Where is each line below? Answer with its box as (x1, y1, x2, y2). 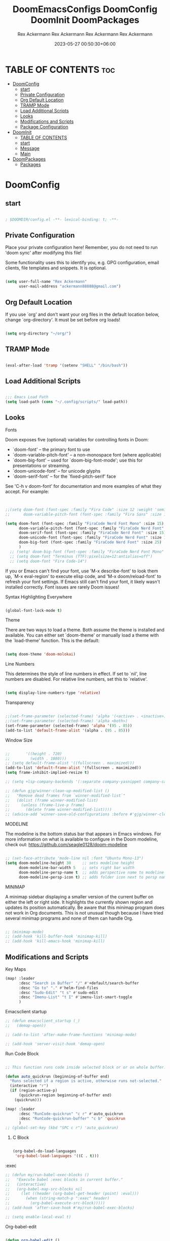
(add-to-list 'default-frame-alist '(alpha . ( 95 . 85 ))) (5, 728, 130, 733)
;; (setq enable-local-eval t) (5, 1214, 71, 1219)
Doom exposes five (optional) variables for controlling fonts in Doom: (5, 436, 149, 442)
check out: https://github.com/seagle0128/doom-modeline (5, 842, 127, 848)
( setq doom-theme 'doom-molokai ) (5, 652, 76, 657)
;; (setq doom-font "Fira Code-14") (10, 558, 87, 564)
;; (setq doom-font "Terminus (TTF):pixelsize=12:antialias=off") (10, 554, 153, 559)
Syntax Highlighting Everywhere (5, 594, 72, 600)
